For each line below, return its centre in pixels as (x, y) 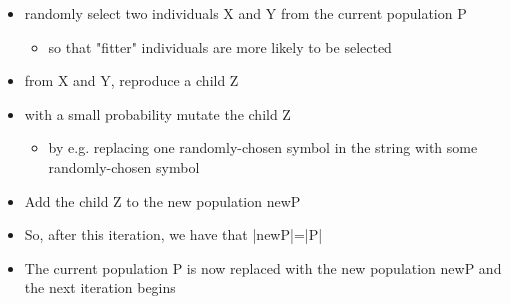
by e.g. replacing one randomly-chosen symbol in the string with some (263, 147)
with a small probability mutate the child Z (157, 113)
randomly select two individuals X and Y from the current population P (245, 13)
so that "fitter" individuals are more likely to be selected (220, 46)
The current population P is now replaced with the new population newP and (263, 267)
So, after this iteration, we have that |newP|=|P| (173, 234)
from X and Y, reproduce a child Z (131, 80)
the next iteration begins (100, 287)
